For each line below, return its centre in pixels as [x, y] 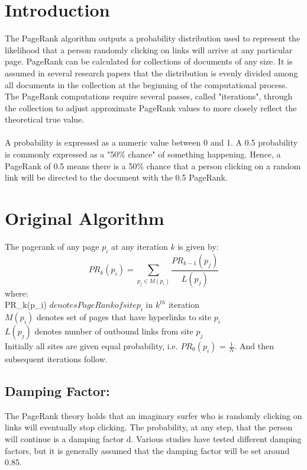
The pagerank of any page [52, 246]
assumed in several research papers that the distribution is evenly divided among [151, 73]
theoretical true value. [45, 119]
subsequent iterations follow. [56, 359]
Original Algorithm [85, 218]
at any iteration [140, 246]
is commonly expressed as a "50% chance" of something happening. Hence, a [143, 154]
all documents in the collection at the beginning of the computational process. [146, 84]
